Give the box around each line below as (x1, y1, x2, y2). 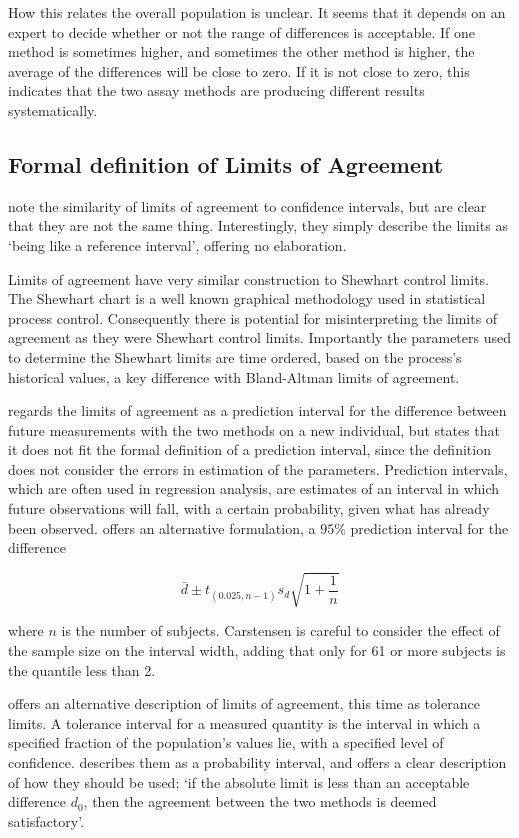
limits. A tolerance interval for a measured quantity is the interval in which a (8, 712, 481, 733)
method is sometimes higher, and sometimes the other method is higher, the (8, 41, 475, 62)
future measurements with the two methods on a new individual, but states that (8, 419, 501, 440)
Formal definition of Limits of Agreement (8, 148, 444, 179)
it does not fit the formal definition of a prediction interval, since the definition (8, 439, 491, 460)
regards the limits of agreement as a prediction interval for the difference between (8, 400, 507, 421)
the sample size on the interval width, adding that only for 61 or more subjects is (8, 640, 506, 660)
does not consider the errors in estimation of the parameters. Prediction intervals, (8, 458, 508, 479)
